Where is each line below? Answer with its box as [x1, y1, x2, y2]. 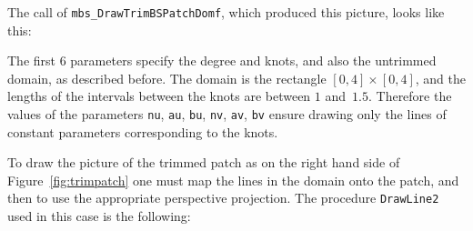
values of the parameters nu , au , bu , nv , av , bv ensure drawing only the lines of [7, 105, 447, 124]
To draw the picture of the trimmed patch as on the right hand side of [7, 153, 400, 172]
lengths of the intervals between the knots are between [7, 86, 311, 105]
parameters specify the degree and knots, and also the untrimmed [70, 51, 437, 70]
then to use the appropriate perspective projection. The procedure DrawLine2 [7, 188, 439, 207]
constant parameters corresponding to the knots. [7, 122, 278, 141]
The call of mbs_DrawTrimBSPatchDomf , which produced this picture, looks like [7, 3, 445, 21]
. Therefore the [367, 86, 452, 105]
